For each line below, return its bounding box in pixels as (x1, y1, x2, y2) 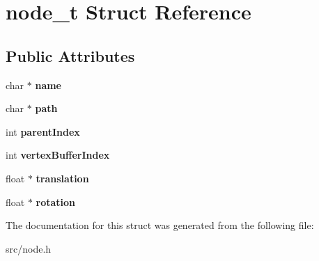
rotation (36, 194, 76, 209)
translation (36, 171, 89, 185)
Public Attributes (6, 45, 135, 66)
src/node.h (6, 241, 52, 255)
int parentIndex (6, 124, 80, 139)
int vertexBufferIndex (6, 148, 110, 162)
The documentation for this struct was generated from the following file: (6, 218, 314, 232)
